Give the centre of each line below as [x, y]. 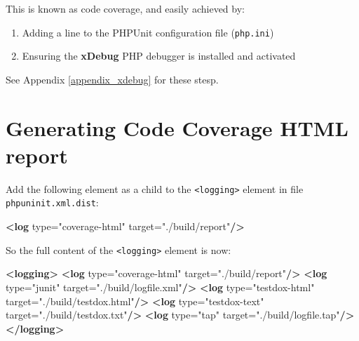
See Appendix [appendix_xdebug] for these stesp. [112, 79]
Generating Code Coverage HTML [177, 127]
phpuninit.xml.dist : [52, 202]
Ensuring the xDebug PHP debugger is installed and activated [159, 56]
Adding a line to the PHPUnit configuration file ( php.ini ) [148, 32]
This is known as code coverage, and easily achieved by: [125, 8]
